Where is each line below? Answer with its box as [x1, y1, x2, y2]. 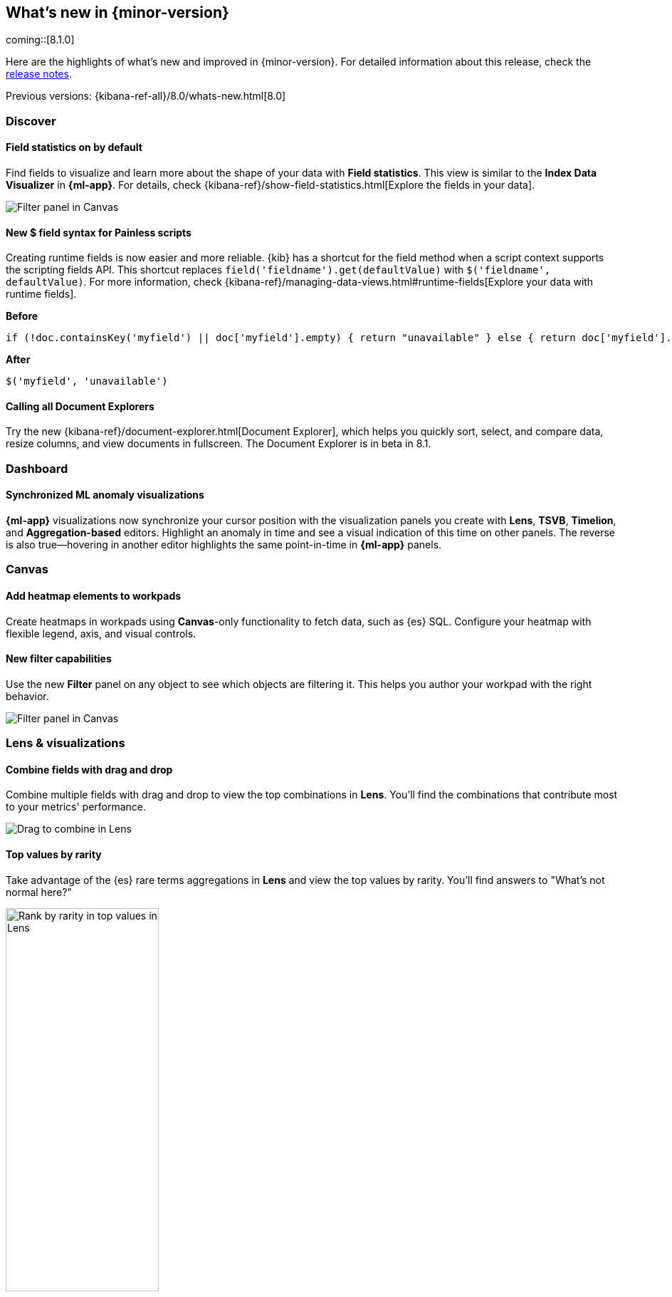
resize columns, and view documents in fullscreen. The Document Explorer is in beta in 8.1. [6, 437, 431, 450]
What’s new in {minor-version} [6, 4, 229, 21]
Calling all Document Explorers [6, 400, 154, 412]
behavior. [6, 689, 49, 702]
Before [6, 310, 38, 323]
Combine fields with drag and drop [6, 763, 173, 776]
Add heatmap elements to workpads [6, 590, 182, 603]
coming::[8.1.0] [6, 33, 75, 46]
